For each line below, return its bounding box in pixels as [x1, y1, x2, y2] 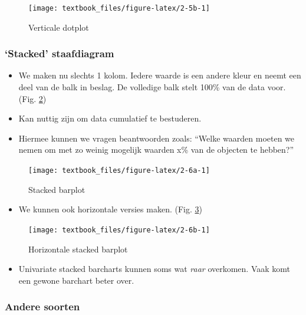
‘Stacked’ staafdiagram [5, 46, 114, 61]
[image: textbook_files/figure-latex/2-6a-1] [28, 166, 210, 175]
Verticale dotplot [28, 21, 89, 33]
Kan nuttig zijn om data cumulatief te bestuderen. [18, 112, 202, 124]
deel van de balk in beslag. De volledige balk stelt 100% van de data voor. [18, 81, 286, 93]
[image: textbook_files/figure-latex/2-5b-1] [28, 4, 210, 12]
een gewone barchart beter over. [18, 274, 134, 286]
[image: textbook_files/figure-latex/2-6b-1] [28, 225, 210, 234]
